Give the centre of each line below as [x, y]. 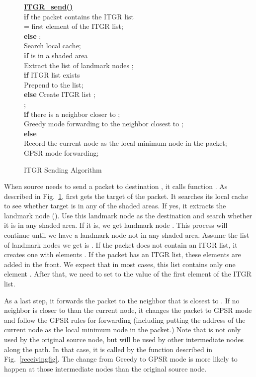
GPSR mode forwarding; [61, 152]
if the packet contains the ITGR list [79, 16]
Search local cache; [52, 46]
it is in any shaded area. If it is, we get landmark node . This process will [116, 225]
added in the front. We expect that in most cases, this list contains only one [120, 264]
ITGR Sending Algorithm [63, 169]
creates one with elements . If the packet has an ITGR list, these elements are [123, 254]
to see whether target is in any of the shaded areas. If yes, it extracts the [115, 206]
